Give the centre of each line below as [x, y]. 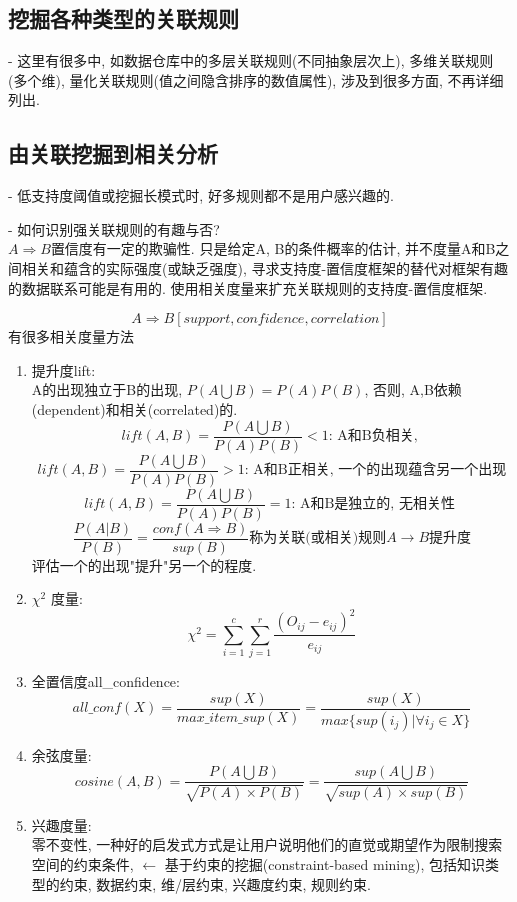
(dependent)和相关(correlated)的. [134, 408]
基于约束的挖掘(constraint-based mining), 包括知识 [325, 863]
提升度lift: [63, 369]
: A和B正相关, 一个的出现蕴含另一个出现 [375, 470]
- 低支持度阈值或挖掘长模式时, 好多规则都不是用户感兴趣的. [201, 195]
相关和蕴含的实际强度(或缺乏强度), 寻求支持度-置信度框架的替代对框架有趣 [265, 267]
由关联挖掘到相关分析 [113, 153]
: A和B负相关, [373, 436]
